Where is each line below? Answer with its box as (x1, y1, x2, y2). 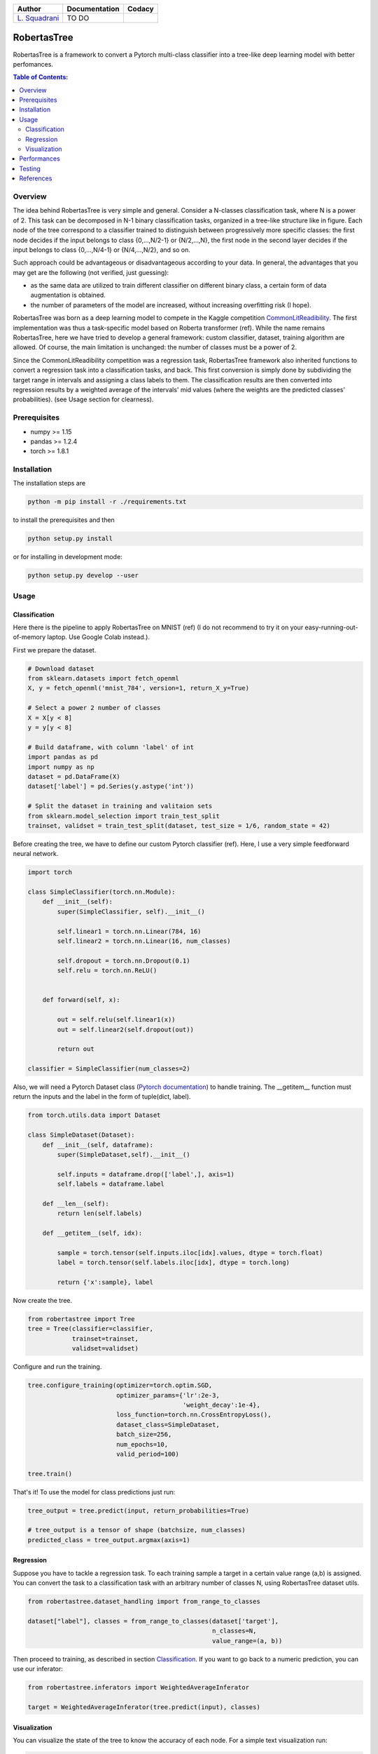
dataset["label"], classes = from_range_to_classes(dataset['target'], (27, 1617, 279, 1625)
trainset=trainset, (71, 1334, 139, 1343)
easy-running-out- (304, 623, 358, 631)
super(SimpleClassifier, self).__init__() (57, 907, 206, 916)
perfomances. (13, 60, 54, 68)
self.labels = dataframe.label (57, 1180, 164, 1189)
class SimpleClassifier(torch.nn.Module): (27, 888, 176, 896)
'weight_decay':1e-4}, (182, 1400, 260, 1409)
